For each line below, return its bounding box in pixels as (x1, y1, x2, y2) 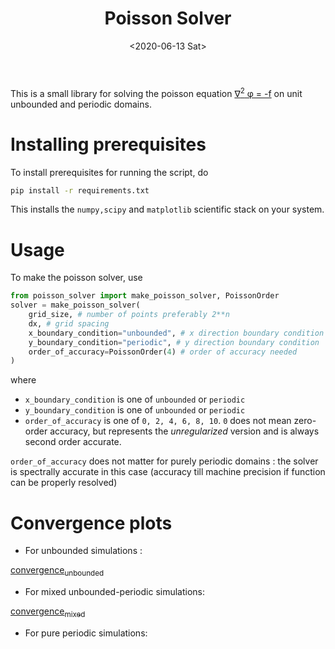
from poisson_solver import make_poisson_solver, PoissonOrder (10, 291, 280, 301)
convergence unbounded (10, 564, 105, 579)
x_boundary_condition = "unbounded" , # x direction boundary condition (28, 328, 325, 338)
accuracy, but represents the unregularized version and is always (49, 425, 320, 437)
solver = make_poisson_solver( (10, 300, 141, 311)
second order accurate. (24, 436, 122, 448)
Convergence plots (10, 512, 173, 534)
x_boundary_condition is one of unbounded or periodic (24, 393, 246, 406)
